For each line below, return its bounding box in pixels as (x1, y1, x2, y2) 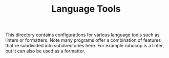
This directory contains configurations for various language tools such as (5, 32, 160, 38)
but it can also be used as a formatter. (5, 48, 86, 54)
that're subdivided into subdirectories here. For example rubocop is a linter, (5, 43, 164, 49)
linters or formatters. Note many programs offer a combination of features (5, 37, 161, 43)
